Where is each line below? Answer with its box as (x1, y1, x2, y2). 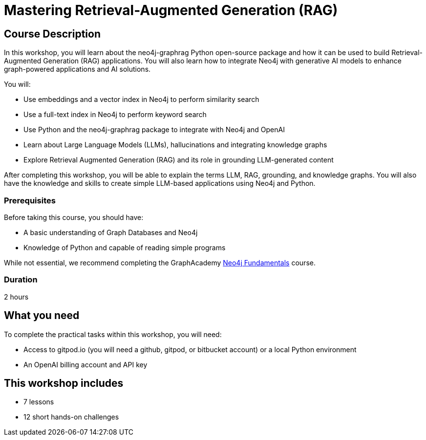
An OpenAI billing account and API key (23, 360, 148, 369)
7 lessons (23, 398, 54, 406)
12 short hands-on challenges (23, 413, 119, 421)
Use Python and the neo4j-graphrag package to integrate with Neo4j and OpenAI (23, 125, 285, 134)
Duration (4, 275, 38, 285)
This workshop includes (4, 377, 124, 389)
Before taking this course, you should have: (4, 213, 144, 221)
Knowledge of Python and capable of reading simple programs (23, 243, 226, 252)
